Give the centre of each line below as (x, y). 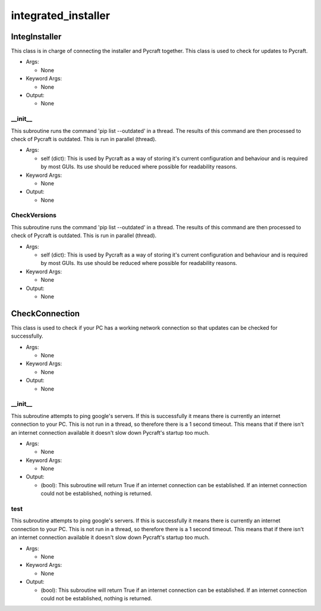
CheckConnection (45, 314)
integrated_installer (60, 15)
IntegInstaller (36, 37)
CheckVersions (34, 216)
